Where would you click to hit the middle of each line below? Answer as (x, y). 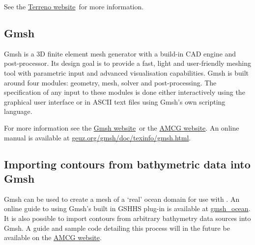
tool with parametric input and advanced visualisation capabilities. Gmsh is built (127, 72)
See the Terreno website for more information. (74, 6)
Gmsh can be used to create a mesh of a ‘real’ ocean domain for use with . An (122, 199)
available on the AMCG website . (53, 237)
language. (18, 111)
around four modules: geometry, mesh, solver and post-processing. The (110, 82)
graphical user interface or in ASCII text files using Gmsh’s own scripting (115, 101)
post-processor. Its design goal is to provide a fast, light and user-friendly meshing (127, 63)
